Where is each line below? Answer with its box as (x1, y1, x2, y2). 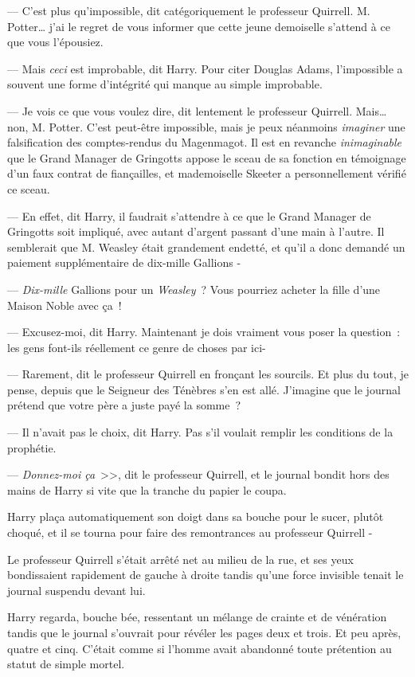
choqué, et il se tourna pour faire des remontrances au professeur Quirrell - (7, 524, 373, 541)
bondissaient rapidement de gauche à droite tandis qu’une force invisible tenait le (7, 566, 404, 583)
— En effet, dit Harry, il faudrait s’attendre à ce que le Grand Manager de (7, 207, 371, 224)
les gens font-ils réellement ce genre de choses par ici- (7, 338, 266, 355)
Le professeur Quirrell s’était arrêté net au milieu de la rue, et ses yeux (7, 550, 354, 567)
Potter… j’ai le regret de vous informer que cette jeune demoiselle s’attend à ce (7, 18, 390, 34)
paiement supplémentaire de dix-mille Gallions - (7, 254, 241, 271)
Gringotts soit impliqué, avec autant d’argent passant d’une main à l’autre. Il (7, 223, 385, 240)
